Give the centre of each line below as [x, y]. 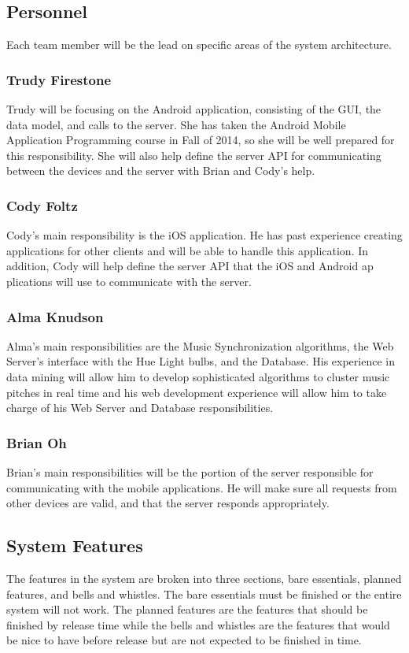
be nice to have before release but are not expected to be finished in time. [184, 640]
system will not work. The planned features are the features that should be [187, 609]
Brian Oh [37, 442]
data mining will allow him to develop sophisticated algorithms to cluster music [198, 376]
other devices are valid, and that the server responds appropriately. [168, 503]
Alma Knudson [55, 316]
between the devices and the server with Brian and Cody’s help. [161, 171]
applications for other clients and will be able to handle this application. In [188, 250]
